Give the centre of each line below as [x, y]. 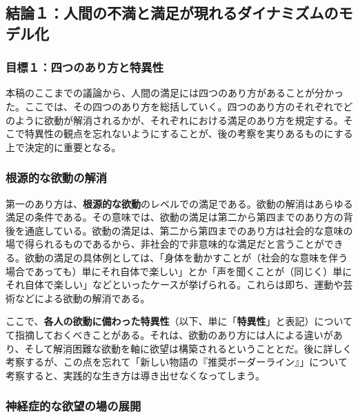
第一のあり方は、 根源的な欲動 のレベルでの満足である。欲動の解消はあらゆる [179, 203]
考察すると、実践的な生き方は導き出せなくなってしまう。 [135, 375]
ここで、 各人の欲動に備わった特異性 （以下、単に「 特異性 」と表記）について [179, 321]
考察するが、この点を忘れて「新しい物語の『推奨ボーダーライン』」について [177, 362]
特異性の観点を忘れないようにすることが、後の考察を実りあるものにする [189, 133]
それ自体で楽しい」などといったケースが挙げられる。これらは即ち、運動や [175, 285]
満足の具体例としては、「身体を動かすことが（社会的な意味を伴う [201, 257]
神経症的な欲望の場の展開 [73, 406]
